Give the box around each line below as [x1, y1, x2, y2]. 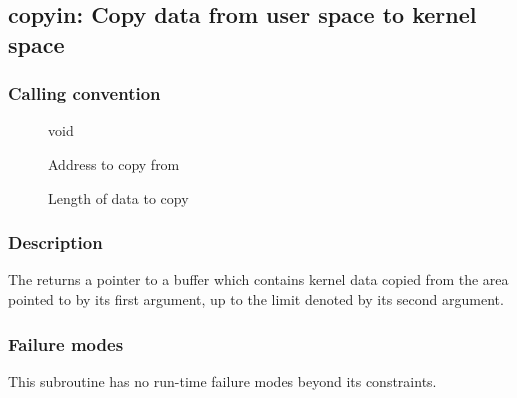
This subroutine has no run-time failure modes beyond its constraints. [8, 370, 437, 391]
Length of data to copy [48, 187, 189, 208]
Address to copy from [48, 153, 180, 174]
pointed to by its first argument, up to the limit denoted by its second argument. [8, 288, 504, 309]
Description [8, 230, 103, 255]
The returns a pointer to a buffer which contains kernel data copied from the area [8, 269, 509, 290]
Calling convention [8, 81, 161, 106]
